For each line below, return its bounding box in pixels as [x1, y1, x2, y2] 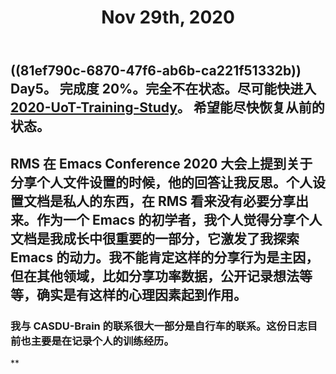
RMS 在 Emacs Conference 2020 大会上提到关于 [10, 155, 313, 172]
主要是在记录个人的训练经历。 [30, 334, 175, 348]
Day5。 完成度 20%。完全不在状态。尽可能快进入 [10, 81, 317, 98]
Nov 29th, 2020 [101, 6, 235, 29]
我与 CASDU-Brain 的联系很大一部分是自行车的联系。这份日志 [10, 319, 308, 333]
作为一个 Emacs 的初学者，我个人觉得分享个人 [36, 211, 323, 228]
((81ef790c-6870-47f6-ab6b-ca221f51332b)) [10, 62, 302, 80]
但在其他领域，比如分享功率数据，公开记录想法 [10, 267, 300, 285]
